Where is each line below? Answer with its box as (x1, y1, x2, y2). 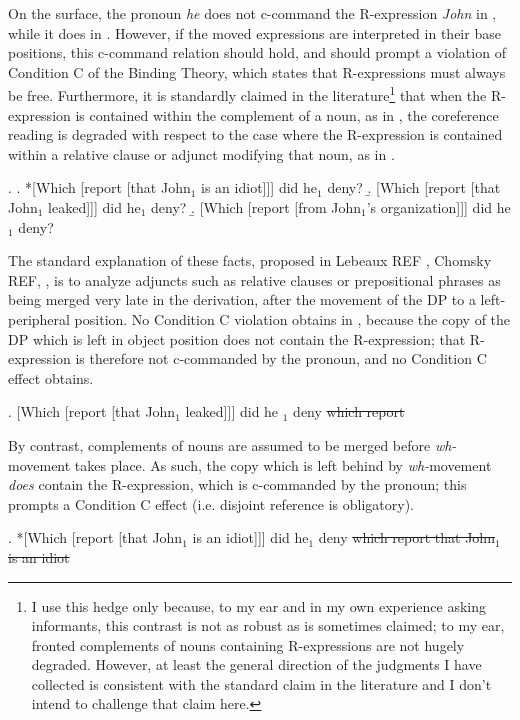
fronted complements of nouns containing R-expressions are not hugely (31, 634, 465, 655)
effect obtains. (8, 367, 94, 388)
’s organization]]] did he (366, 197, 511, 217)
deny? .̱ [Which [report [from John (151, 197, 361, 217)
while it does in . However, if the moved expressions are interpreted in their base (8, 22, 501, 43)
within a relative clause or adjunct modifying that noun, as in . (8, 143, 395, 164)
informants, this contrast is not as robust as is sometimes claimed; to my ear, (31, 615, 505, 636)
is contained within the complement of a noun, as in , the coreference (75, 104, 499, 125)
